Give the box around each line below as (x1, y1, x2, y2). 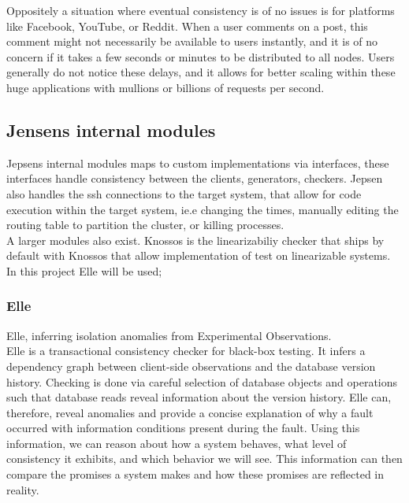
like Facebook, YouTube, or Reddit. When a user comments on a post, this (6, 17, 368, 34)
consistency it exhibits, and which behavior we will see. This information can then (6, 450, 403, 467)
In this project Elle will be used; (6, 262, 162, 279)
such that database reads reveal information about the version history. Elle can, (6, 389, 392, 405)
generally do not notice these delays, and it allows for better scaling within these (6, 64, 396, 80)
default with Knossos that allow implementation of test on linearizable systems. (6, 247, 391, 264)
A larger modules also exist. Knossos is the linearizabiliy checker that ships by (6, 231, 385, 248)
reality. (6, 481, 39, 497)
